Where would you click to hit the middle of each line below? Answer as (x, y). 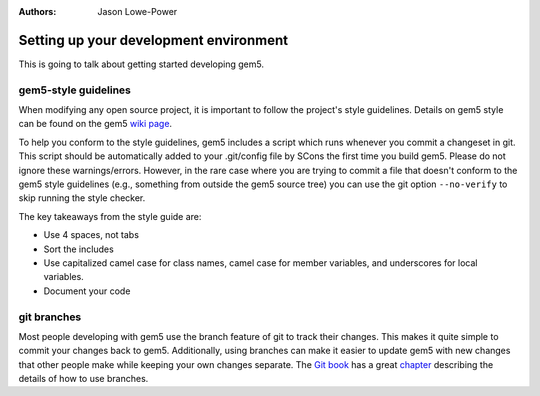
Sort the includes (78, 249)
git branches (50, 317)
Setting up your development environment (153, 40)
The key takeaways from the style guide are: (110, 216)
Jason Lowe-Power (137, 11)
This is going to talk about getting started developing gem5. (141, 64)
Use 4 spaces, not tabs (91, 235)
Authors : (37, 11)
